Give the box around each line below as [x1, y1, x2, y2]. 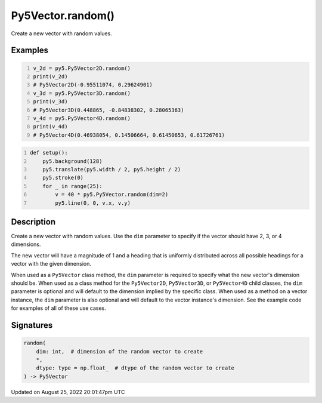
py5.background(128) [42, 158, 103, 164]
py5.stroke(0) [42, 174, 83, 181]
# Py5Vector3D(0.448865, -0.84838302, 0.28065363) [33, 106, 184, 113]
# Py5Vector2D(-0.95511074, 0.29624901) [33, 81, 153, 88]
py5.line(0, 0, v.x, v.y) [54, 199, 131, 206]
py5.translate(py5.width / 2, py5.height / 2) [42, 166, 181, 173]
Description [11, 217, 56, 227]
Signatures [11, 320, 53, 331]
